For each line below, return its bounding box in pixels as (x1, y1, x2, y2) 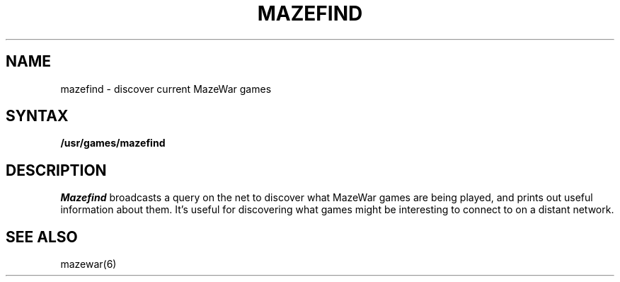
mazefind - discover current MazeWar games (60, 82, 272, 95)
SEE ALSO (6, 227, 78, 246)
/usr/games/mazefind (60, 137, 166, 150)
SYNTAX (6, 107, 69, 125)
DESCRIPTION (6, 161, 107, 179)
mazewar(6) (60, 258, 117, 271)
